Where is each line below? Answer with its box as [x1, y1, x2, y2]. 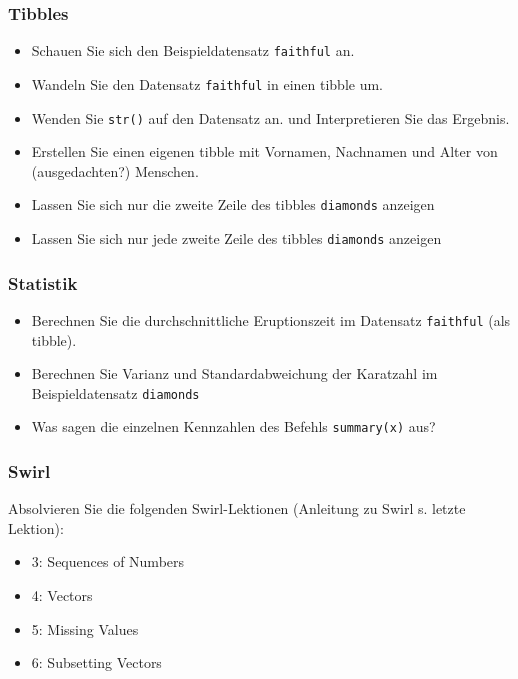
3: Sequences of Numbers [31, 551, 185, 572]
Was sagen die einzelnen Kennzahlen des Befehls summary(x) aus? [31, 416, 436, 437]
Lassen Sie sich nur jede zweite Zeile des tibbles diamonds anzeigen [31, 228, 442, 249]
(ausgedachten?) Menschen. [31, 160, 199, 181]
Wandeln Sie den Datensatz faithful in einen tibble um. [31, 73, 383, 94]
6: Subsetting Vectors [31, 652, 162, 673]
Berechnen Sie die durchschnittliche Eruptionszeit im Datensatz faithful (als [31, 309, 511, 330]
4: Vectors [31, 585, 93, 606]
